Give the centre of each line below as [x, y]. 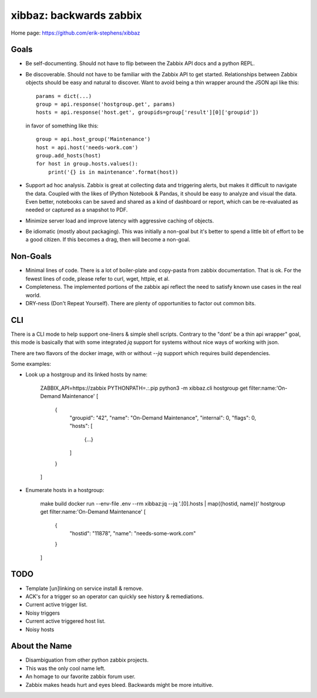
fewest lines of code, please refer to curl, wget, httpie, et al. [97, 278]
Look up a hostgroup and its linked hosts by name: [87, 375]
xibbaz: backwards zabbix [76, 15]
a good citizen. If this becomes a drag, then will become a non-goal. [108, 240]
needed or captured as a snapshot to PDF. [77, 210]
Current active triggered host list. [65, 621]
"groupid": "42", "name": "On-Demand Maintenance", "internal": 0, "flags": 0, [163, 417]
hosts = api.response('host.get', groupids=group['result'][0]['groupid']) [147, 112]
